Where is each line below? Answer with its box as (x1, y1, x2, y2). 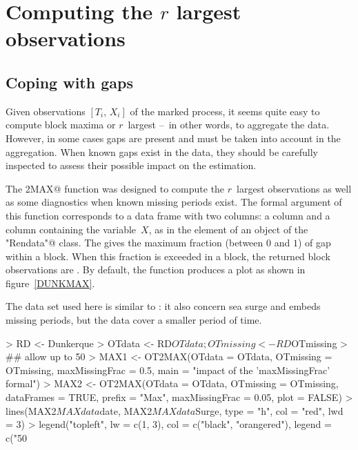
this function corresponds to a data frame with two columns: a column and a (6, 208, 330, 222)
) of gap (297, 235, 331, 250)
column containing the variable (6, 222, 137, 236)
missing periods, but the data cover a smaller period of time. (6, 313, 262, 327)
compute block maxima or (6, 117, 116, 132)
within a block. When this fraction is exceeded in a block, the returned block (6, 248, 330, 263)
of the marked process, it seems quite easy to (130, 104, 320, 118)
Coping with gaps (6, 71, 133, 92)
